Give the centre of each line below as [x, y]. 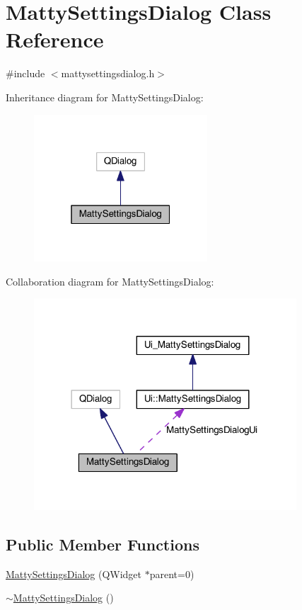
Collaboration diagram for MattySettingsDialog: [110, 281]
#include [25, 73]
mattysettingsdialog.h [108, 73]
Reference [55, 39]
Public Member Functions [103, 544]
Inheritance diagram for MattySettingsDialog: [105, 97]
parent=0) [172, 574]
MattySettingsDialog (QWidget [74, 574]
